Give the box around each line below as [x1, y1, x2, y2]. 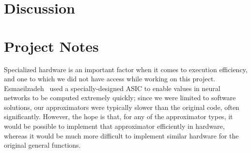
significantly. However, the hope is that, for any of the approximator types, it [4, 111, 233, 122]
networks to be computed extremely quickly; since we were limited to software [4, 92, 236, 103]
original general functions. [4, 140, 81, 150]
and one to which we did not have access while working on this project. [4, 74, 216, 84]
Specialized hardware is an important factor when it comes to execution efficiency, [4, 64, 248, 74]
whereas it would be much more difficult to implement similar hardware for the [4, 130, 239, 140]
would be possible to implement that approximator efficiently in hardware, [4, 121, 225, 131]
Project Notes [4, 36, 99, 56]
